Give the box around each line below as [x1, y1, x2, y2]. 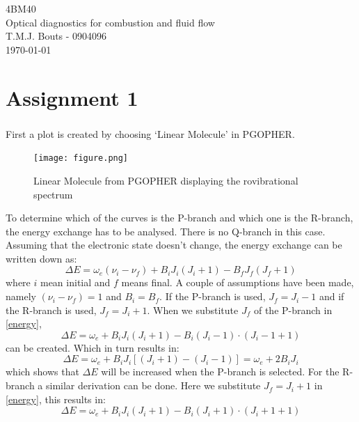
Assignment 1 [6, 83, 138, 111]
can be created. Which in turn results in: [6, 340, 179, 354]
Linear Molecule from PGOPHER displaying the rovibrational [33, 173, 298, 187]
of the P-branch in [253, 302, 333, 317]
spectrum [33, 187, 73, 201]
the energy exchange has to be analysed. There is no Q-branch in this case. [6, 224, 326, 238]
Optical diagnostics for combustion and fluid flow [6, 15, 215, 29]
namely [6, 289, 36, 304]
